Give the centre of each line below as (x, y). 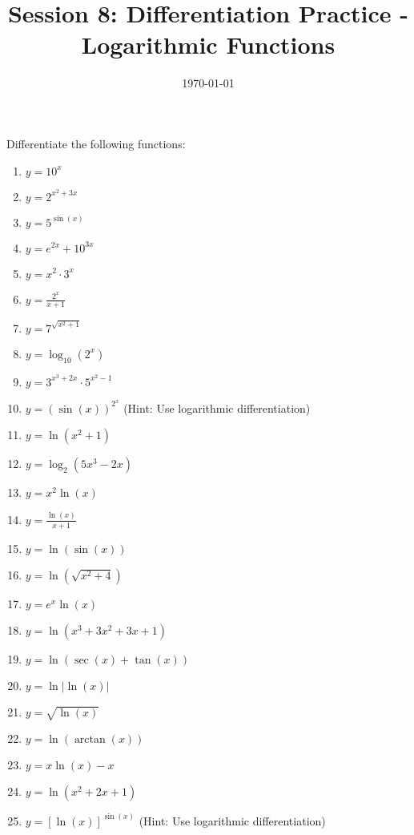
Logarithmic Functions (208, 44)
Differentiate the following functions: (96, 143)
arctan (90, 740)
